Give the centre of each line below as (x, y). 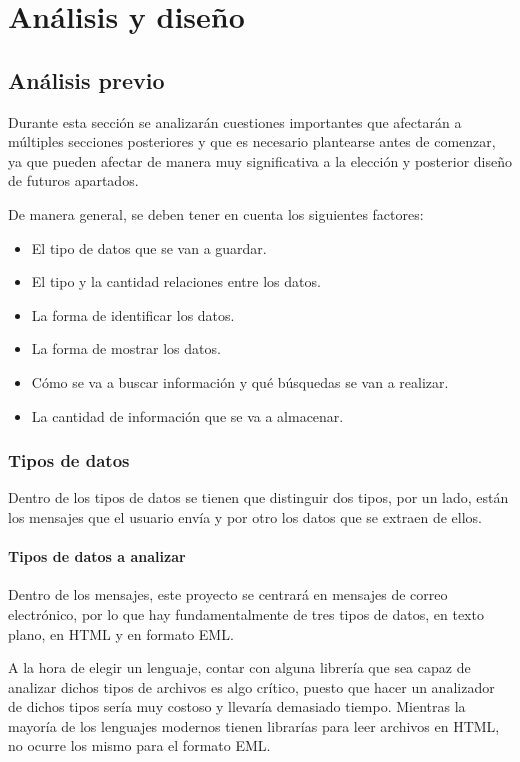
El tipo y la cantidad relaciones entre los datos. (176, 281)
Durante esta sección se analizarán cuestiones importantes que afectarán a (235, 121)
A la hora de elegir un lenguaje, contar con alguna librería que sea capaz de (239, 667)
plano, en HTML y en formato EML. (121, 633)
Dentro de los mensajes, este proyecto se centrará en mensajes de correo (228, 594)
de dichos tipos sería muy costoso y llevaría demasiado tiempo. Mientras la (237, 706)
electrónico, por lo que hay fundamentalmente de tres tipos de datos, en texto (246, 613)
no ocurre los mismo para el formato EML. (139, 745)
